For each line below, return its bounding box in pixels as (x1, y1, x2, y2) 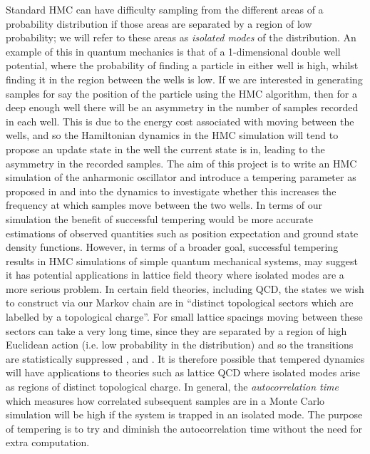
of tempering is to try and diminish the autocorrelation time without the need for (6, 421, 363, 435)
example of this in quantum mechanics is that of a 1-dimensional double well (6, 43, 341, 58)
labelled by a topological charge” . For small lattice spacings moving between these (6, 309, 363, 324)
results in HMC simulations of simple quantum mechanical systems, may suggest (6, 253, 358, 268)
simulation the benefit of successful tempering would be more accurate (6, 211, 313, 226)
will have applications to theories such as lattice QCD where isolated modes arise (6, 365, 361, 380)
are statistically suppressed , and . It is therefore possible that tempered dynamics (6, 351, 365, 366)
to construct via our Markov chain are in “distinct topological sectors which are (6, 295, 354, 310)
